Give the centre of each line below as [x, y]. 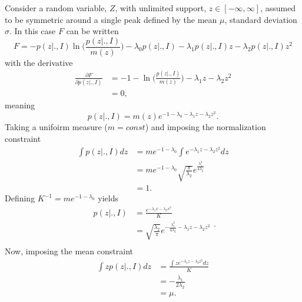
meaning [20, 105]
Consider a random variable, [56, 8]
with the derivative [39, 62]
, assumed [278, 8]
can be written [92, 31]
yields [108, 198]
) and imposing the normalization [205, 127]
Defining [20, 198]
